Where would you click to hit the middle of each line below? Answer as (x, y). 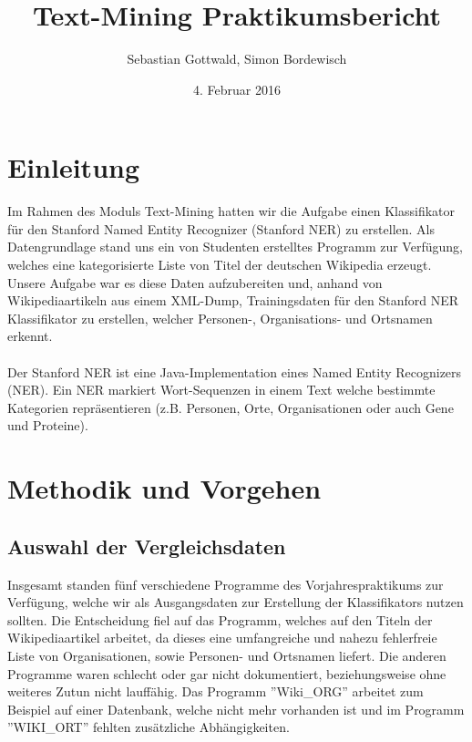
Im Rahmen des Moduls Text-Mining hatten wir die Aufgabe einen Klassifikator (231, 211)
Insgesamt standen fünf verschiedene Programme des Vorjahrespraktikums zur (226, 584)
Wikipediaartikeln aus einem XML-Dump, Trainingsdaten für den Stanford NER (233, 300)
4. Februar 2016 (237, 89)
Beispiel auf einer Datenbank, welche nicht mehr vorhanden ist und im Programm (236, 709)
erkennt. (30, 336)
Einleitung (74, 167)
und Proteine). (48, 425)
